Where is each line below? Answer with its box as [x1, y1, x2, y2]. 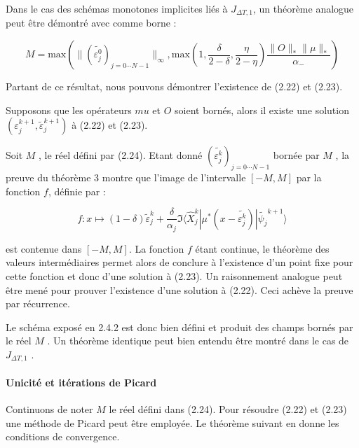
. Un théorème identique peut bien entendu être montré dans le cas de [47, 333, 349, 348]
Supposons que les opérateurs [6, 102, 132, 117]
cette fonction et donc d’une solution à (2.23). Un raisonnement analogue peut [6, 268, 343, 283]
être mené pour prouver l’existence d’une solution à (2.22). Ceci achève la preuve [6, 282, 353, 297]
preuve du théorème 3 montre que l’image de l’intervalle [6, 170, 246, 185]
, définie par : [48, 183, 106, 198]
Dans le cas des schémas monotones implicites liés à [6, 1, 228, 15]
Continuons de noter [6, 402, 93, 416]
